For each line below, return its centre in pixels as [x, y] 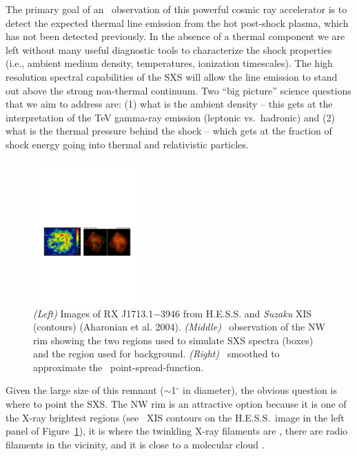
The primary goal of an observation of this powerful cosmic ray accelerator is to [176, 9]
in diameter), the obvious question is [260, 390]
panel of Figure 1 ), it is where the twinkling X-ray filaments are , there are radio [177, 431]
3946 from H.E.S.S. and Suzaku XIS [236, 313]
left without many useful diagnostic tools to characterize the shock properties [169, 49]
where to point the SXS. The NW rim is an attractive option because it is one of [176, 404]
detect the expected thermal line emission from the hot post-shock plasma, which [177, 22]
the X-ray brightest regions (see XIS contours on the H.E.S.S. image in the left [175, 417]
